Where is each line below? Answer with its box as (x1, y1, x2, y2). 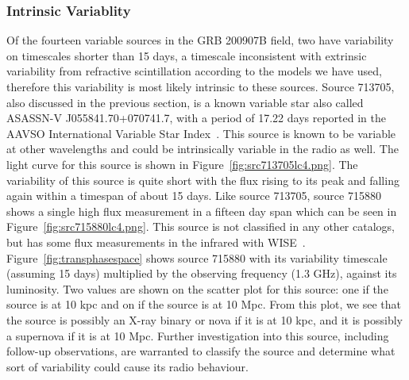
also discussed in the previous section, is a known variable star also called (6, 94, 364, 110)
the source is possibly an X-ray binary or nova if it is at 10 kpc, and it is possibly (6, 311, 403, 328)
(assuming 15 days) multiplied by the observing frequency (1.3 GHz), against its (6, 265, 397, 282)
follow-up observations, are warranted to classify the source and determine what (6, 343, 395, 359)
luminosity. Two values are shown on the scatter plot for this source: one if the (6, 280, 388, 297)
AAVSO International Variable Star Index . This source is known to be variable (6, 125, 396, 141)
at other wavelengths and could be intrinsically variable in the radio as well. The (6, 140, 399, 157)
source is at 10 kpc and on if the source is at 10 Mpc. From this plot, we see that (6, 296, 401, 313)
